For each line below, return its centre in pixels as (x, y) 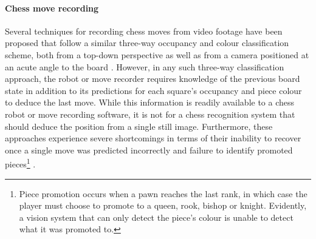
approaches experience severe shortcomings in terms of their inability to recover (153, 138)
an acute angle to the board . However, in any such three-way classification (145, 66)
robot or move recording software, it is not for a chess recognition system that (150, 114)
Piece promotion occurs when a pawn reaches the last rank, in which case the (163, 193)
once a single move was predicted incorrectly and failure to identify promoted (149, 150)
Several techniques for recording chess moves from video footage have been (144, 31)
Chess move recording (52, 8)
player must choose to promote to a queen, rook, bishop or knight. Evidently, (163, 205)
